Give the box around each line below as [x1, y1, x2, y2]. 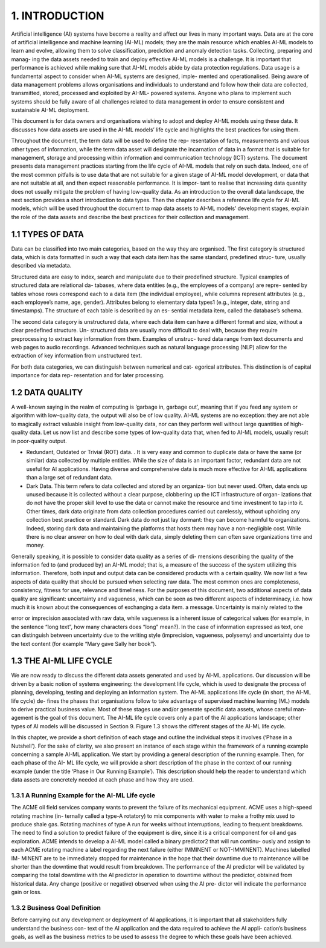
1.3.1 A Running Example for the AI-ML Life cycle [11, 791, 156, 799]
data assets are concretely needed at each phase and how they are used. [11, 776, 194, 783]
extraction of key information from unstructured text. [11, 352, 142, 360]
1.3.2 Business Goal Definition [11, 903, 101, 912]
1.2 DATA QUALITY [11, 387, 83, 398]
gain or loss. [11, 889, 42, 896]
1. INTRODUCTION [11, 9, 104, 22]
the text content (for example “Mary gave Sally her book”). [11, 640, 157, 647]
